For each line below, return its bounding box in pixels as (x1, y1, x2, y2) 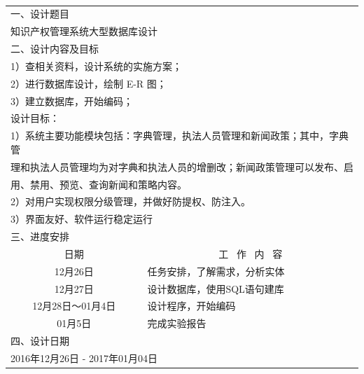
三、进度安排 (10, 229, 69, 244)
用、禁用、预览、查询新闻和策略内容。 (10, 176, 187, 191)
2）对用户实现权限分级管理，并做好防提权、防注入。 (10, 194, 251, 209)
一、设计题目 (10, 6, 69, 21)
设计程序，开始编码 (147, 298, 236, 313)
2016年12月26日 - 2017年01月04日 (10, 350, 157, 365)
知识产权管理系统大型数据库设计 (10, 24, 157, 39)
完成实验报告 (147, 316, 206, 331)
